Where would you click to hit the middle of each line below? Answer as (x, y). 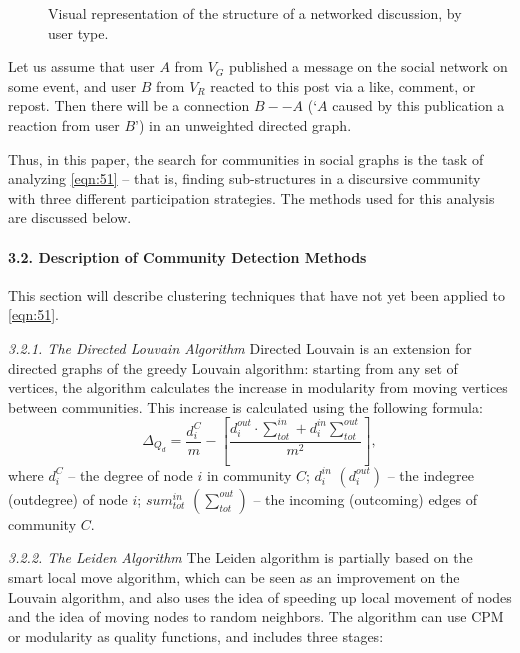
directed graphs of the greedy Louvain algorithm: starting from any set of (233, 367)
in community (249, 474)
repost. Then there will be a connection (129, 105)
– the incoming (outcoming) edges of (365, 498)
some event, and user (72, 85)
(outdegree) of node (68, 498)
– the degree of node (130, 474)
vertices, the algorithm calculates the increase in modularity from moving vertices (258, 387)
